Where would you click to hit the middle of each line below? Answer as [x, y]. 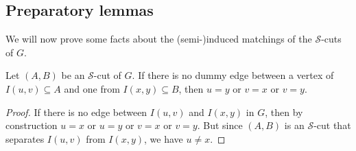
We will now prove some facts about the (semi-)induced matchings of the [159, 39]
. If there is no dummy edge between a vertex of [233, 75]
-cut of [107, 75]
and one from [92, 88]
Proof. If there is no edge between [76, 112]
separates [25, 138]
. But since [220, 125]
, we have [164, 138]
